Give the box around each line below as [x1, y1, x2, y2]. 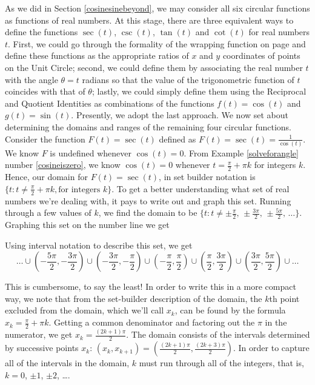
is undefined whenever [50, 146, 132, 159]
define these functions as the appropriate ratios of [5, 49, 189, 62]
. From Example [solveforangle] [184, 146, 299, 159]
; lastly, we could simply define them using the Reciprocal [91, 85, 307, 98]
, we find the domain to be [98, 206, 197, 219]
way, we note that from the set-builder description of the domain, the [5, 292, 262, 304]
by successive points [5, 341, 79, 354]
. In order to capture [233, 341, 310, 354]
